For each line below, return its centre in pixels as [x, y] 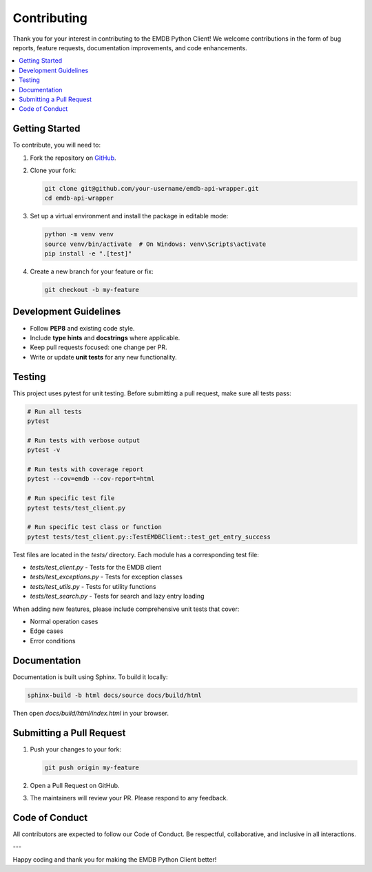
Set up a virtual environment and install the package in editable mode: [129, 216]
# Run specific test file [71, 498]
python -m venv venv [79, 235]
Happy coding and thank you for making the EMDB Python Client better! [115, 859]
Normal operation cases [64, 622]
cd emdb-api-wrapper [79, 198]
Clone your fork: [53, 170]
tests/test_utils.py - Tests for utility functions [93, 586]
